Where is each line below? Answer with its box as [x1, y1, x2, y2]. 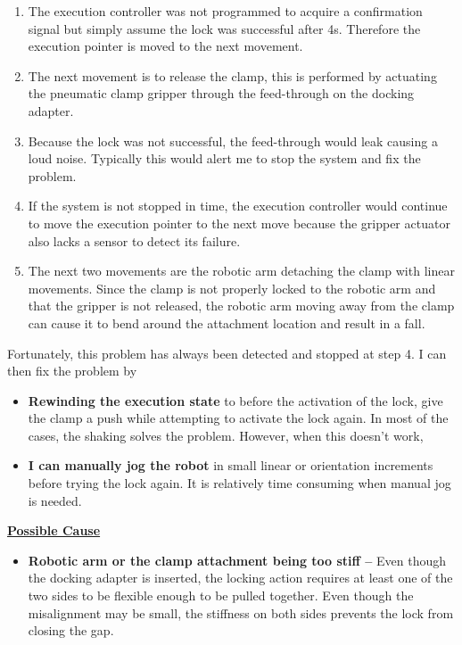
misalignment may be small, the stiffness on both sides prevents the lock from [28, 603, 454, 622]
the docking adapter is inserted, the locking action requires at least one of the [28, 568, 453, 587]
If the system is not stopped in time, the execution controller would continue [28, 196, 448, 215]
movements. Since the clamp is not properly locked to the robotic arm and [28, 278, 436, 297]
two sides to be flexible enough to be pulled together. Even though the [28, 586, 414, 605]
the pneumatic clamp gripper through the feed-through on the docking [28, 84, 415, 103]
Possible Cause [7, 521, 101, 540]
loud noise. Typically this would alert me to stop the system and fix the [28, 149, 421, 168]
